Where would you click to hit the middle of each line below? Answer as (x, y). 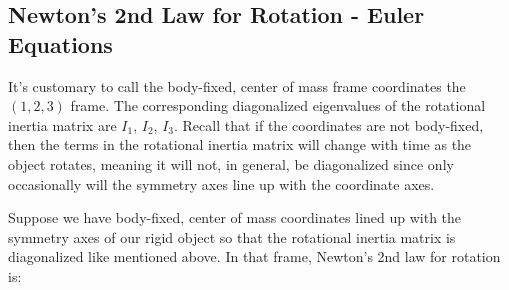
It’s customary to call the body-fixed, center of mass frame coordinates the (237, 85)
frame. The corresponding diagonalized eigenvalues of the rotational (278, 105)
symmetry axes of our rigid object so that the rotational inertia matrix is (232, 236)
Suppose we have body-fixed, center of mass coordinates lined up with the (235, 217)
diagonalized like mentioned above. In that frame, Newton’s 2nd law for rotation (254, 256)
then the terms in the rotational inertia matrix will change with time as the (240, 144)
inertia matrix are (62, 124)
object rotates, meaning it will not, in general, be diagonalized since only (231, 163)
